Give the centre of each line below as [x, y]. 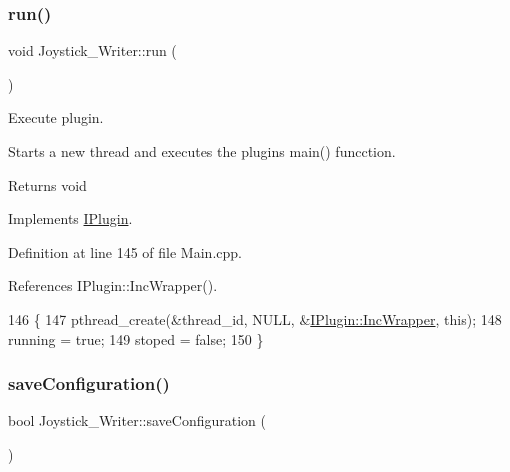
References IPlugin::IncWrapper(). [113, 285]
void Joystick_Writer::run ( [92, 50]
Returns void [47, 184]
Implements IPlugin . [70, 218]
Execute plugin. [56, 117]
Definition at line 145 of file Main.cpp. [125, 251]
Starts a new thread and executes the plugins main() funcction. [202, 151]
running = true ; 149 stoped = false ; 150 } [136, 338]
